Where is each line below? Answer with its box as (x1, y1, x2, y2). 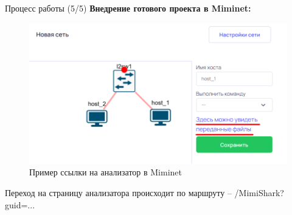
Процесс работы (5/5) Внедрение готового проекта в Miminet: (5, 2, 251, 14)
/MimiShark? (234, 186, 284, 199)
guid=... (5, 198, 35, 211)
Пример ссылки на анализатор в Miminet (29, 166, 182, 178)
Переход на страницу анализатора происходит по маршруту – (5, 186, 232, 199)
